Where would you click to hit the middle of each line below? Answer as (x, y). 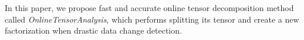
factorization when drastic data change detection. (93, 30)
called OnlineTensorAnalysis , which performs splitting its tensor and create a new (152, 19)
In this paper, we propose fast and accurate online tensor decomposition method (149, 8)
